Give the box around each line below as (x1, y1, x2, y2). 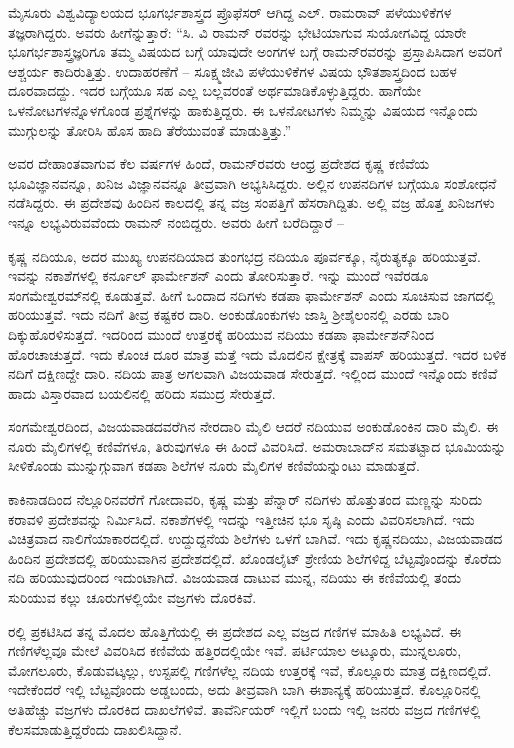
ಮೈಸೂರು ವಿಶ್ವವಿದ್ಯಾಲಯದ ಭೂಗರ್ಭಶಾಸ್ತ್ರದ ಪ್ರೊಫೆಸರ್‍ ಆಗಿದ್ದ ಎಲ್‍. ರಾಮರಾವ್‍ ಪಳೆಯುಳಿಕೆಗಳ (8, 2, 452, 22)
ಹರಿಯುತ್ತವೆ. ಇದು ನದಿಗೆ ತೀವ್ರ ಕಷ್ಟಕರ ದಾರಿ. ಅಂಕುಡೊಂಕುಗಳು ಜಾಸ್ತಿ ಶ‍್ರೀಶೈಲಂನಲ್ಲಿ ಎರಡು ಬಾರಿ (8, 304, 450, 325)
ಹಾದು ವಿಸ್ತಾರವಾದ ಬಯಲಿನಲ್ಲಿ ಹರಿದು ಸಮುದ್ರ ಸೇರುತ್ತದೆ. (8, 382, 276, 403)
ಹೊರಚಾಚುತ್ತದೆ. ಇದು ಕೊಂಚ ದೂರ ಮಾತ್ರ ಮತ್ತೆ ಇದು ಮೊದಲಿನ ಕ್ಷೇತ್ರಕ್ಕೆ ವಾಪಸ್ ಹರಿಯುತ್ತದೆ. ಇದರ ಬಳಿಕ (8, 343, 507, 364)
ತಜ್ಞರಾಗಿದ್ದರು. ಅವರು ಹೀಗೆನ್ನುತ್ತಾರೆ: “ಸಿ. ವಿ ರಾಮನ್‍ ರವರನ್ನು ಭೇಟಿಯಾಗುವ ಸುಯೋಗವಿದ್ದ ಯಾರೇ (8, 21, 467, 42)
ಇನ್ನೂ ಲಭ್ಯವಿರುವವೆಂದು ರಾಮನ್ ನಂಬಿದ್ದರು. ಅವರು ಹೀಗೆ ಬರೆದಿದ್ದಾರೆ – (8, 211, 345, 232)
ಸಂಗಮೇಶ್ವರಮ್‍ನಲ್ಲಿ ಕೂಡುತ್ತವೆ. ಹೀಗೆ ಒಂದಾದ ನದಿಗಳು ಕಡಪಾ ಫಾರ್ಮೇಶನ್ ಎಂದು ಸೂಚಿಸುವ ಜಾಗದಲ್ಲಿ (8, 284, 495, 305)
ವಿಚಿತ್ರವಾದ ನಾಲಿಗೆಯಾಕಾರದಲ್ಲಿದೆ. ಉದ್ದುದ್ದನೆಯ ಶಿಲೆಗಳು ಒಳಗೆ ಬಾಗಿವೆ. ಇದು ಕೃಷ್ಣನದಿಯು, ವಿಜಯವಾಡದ (8, 528, 503, 549)
